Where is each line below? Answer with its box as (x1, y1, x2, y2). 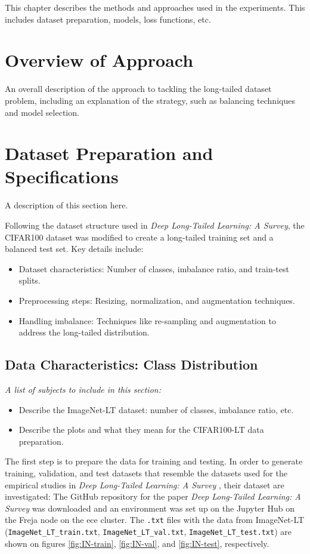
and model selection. (5, 106, 79, 118)
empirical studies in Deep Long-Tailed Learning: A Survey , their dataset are (5, 478, 284, 491)
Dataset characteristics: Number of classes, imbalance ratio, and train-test (18, 262, 289, 275)
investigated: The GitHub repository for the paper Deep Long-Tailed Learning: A (5, 490, 301, 503)
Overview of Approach (5, 48, 194, 72)
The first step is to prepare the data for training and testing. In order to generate (5, 455, 303, 467)
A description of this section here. (5, 199, 128, 211)
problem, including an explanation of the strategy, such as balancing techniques (5, 94, 295, 106)
